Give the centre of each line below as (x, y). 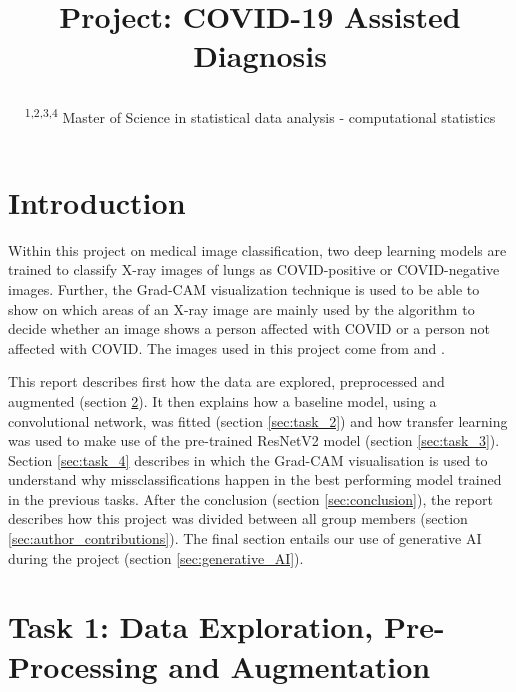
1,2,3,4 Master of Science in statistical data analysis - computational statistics (260, 115)
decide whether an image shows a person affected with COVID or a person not (249, 328)
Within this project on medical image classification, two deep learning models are (257, 249)
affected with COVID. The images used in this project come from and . (226, 347)
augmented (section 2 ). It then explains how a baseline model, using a (222, 400)
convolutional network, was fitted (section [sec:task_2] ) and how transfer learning (258, 420)
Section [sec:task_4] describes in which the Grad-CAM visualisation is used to (248, 459)
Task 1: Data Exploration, (191, 626)
